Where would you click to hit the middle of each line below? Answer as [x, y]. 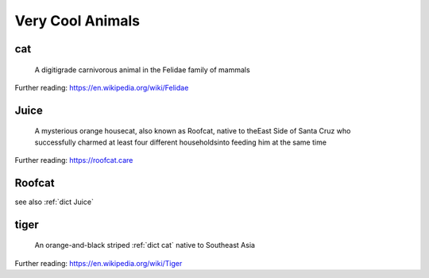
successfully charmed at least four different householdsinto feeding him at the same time [181, 142]
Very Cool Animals [77, 21]
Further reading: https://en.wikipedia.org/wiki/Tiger [99, 263]
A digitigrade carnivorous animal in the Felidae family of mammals [142, 69]
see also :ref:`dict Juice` [54, 202]
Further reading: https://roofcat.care [74, 160]
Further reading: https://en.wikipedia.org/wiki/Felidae [102, 87]
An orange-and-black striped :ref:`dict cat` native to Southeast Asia [145, 245]
